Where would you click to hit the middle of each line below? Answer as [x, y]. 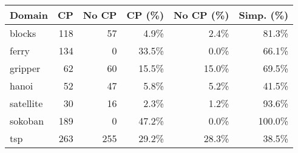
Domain [29, 15]
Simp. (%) [264, 15]
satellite [26, 103]
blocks [23, 33]
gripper [25, 68]
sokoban [27, 121]
